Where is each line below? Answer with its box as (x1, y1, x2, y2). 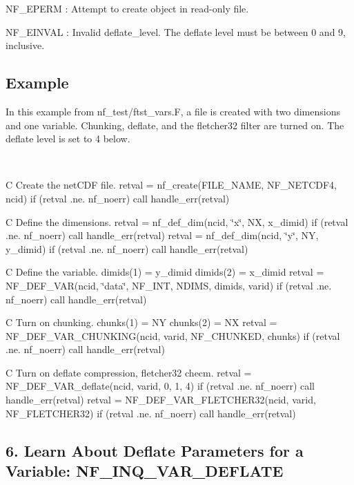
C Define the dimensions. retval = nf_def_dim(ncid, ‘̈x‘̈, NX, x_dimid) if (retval (6, 214, 348, 229)
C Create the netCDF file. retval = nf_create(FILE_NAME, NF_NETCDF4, (6, 178, 337, 192)
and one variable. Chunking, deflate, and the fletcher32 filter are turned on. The (6, 117, 344, 132)
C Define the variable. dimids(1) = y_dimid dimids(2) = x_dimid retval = (6, 265, 324, 279)
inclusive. (6, 38, 45, 53)
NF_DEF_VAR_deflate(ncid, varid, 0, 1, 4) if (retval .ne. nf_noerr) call (6, 379, 315, 393)
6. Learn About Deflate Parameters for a (6, 439, 304, 461)
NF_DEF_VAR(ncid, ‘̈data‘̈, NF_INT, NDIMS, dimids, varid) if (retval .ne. (6, 278, 332, 292)
